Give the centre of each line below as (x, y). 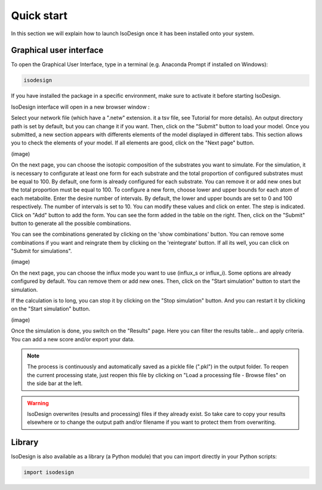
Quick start (39, 16)
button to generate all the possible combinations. (71, 223)
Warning (38, 403)
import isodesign (49, 472)
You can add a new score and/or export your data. (73, 339)
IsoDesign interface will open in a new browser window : (80, 107)
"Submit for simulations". (41, 251)
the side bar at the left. (55, 383)
